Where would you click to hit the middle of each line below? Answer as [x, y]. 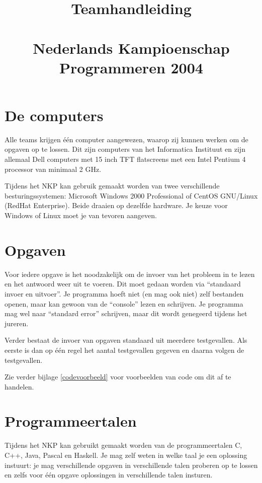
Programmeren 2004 [131, 67]
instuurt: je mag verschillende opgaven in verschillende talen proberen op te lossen [131, 465]
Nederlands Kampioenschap [131, 47]
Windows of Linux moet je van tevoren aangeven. [81, 215]
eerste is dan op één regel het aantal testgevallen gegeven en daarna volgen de [124, 350]
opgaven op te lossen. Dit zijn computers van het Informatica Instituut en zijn [125, 149]
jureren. [17, 323]
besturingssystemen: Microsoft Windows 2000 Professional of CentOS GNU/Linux [131, 195]
